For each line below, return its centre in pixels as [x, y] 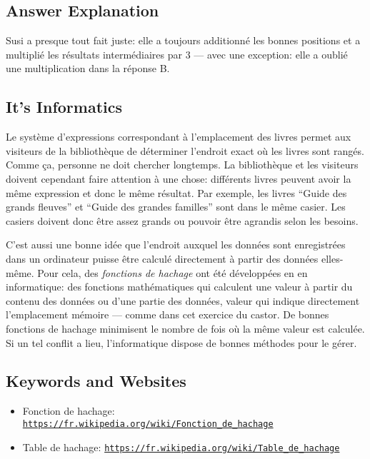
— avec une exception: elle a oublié [271, 54]
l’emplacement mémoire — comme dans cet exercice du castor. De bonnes [167, 314]
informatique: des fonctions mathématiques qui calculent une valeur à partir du [179, 287]
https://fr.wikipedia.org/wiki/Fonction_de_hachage [148, 424]
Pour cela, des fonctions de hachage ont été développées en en [172, 272]
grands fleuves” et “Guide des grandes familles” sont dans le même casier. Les [176, 207]
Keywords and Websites [96, 381]
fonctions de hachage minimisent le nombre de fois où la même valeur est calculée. [185, 328]
